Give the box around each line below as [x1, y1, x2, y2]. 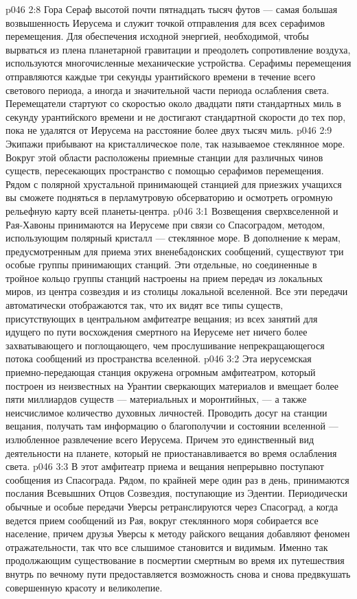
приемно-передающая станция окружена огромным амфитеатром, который [5, 365, 316, 379]
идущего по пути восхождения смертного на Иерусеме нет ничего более [5, 325, 308, 339]
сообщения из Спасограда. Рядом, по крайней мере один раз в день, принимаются [5, 472, 349, 486]
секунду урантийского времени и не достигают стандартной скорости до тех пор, [5, 109, 346, 124]
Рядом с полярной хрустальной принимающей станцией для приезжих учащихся [5, 176, 342, 191]
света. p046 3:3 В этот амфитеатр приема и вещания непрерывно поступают [5, 459, 324, 473]
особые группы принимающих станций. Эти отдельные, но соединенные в [5, 257, 317, 272]
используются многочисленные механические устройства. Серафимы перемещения [5, 56, 352, 70]
